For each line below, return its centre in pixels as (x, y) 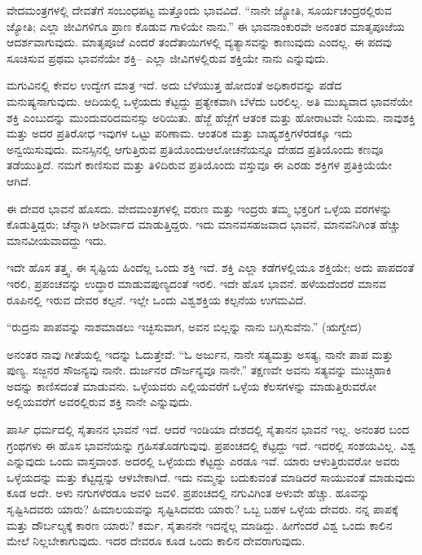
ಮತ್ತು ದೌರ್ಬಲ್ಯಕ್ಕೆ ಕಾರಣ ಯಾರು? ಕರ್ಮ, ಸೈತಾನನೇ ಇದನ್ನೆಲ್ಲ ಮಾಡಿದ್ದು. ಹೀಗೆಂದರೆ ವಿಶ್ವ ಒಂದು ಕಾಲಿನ (200, 524)
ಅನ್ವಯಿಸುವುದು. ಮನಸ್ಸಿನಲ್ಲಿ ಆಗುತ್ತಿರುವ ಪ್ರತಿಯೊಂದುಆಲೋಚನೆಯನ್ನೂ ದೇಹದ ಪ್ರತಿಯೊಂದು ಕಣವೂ (195, 149)
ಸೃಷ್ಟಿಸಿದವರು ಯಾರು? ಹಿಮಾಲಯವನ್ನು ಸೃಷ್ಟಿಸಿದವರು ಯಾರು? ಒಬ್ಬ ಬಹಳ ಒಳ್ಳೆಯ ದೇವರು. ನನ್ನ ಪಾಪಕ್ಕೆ (202, 509)
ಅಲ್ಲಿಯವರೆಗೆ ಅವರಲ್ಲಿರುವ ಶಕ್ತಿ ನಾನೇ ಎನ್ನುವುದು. (100, 402)
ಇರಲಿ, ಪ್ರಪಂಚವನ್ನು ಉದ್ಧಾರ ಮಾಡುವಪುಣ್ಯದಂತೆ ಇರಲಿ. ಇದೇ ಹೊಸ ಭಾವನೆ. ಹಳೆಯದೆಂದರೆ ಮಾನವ (196, 283)
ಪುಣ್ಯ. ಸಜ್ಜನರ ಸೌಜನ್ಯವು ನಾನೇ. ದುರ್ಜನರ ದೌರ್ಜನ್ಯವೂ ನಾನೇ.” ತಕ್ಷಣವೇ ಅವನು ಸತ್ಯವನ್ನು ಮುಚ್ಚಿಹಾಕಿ (199, 370)
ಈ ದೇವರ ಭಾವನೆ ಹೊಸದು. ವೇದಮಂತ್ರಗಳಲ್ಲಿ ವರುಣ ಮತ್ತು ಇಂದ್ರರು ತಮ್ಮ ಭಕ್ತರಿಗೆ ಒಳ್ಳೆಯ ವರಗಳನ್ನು (199, 208)
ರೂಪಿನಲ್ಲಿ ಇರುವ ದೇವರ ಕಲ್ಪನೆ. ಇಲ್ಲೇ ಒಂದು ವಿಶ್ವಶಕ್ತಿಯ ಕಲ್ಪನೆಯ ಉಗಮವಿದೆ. (156, 299)
